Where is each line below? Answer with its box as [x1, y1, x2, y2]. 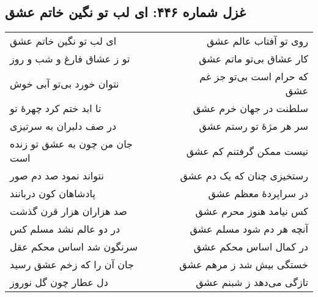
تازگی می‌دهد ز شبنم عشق [196, 275, 308, 290]
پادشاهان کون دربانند [10, 186, 95, 201]
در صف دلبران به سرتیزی [10, 119, 117, 133]
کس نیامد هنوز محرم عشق [195, 204, 308, 219]
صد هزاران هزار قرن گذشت [10, 204, 127, 219]
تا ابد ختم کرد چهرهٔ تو [10, 101, 102, 116]
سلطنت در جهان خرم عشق [193, 101, 308, 116]
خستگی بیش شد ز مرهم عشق [179, 257, 308, 272]
